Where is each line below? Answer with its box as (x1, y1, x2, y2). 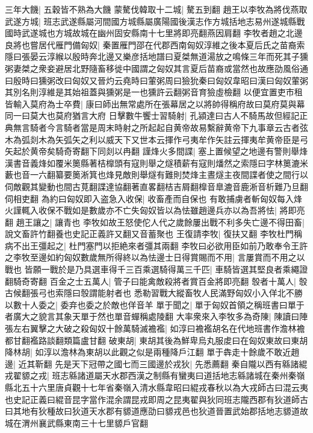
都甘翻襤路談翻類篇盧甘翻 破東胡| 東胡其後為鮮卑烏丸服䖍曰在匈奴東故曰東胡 (5, 333, 308, 346)
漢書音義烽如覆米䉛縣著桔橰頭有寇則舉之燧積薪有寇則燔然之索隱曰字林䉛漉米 (5, 156, 308, 169)
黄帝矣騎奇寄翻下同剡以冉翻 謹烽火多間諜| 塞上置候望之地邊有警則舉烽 (29, 145, 308, 157)
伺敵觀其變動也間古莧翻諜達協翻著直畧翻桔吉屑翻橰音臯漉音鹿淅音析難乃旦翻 (5, 180, 308, 192)
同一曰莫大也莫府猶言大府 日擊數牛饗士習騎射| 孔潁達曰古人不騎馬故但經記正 (5, 109, 308, 122)
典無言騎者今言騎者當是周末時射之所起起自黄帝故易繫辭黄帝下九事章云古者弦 (5, 121, 308, 133)
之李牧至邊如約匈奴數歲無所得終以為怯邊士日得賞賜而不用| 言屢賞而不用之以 (5, 251, 305, 264)
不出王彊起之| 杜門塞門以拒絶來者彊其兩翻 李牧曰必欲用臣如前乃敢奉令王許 (13, 239, 308, 251)
